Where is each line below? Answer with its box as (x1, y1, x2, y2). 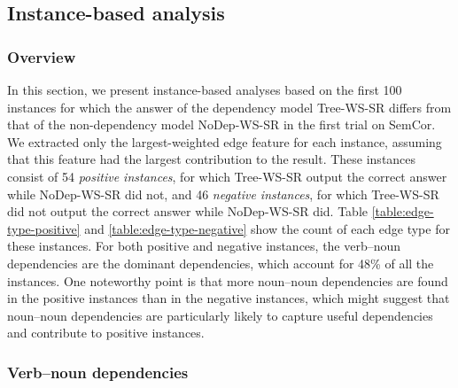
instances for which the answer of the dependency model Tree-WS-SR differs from (7, 97, 452, 116)
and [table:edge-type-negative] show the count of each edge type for (84, 219, 450, 237)
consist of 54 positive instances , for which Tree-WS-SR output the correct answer (7, 167, 447, 185)
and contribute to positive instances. (7, 323, 205, 342)
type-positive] (7, 219, 81, 237)
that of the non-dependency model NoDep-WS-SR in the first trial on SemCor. (7, 115, 436, 134)
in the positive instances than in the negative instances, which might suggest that (7, 289, 450, 307)
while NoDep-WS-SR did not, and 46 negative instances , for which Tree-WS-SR (7, 184, 439, 203)
